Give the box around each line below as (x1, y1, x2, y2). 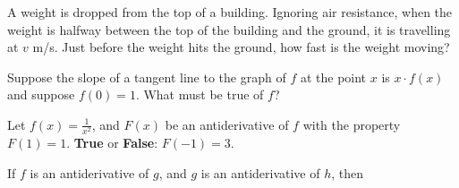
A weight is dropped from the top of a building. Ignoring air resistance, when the (7, 3, 453, 21)
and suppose (7, 85, 75, 104)
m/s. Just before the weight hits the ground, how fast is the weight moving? (32, 38, 450, 56)
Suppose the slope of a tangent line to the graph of (7, 67, 286, 86)
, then (331, 163, 364, 182)
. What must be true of (135, 85, 264, 104)
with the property (302, 115, 401, 133)
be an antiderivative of (165, 115, 289, 133)
